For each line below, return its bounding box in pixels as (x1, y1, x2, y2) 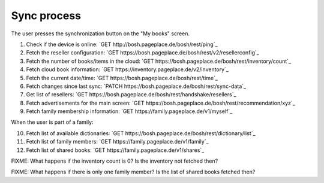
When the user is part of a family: (11, 118, 94, 126)
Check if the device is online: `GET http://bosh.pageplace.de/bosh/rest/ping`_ (26, 41, 218, 48)
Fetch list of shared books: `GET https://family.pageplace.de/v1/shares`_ (26, 147, 205, 154)
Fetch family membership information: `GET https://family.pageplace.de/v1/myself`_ (26, 108, 233, 115)
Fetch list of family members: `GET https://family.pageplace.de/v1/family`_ (26, 138, 209, 145)
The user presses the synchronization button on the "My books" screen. (11, 30, 190, 37)
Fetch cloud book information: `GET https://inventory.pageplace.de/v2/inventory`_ (26, 66, 229, 73)
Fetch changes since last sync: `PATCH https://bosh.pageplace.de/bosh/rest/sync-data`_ (26, 83, 246, 90)
